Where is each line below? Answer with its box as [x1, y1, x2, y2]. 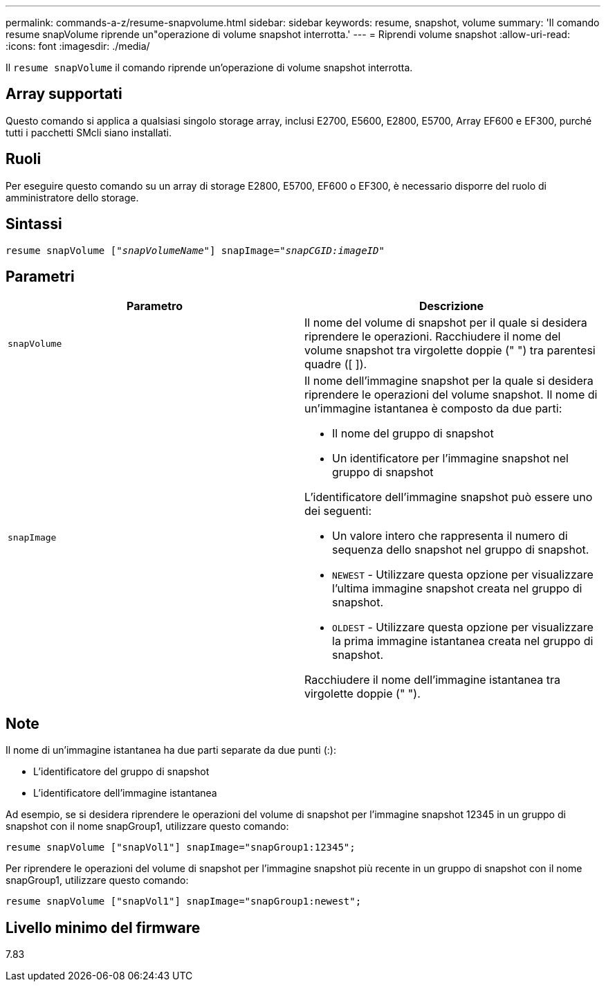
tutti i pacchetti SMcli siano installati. [6, 126, 172, 138]
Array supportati [6, 85, 122, 103]
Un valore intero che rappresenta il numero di [332, 529, 568, 543]
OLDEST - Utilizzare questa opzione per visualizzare [332, 620, 594, 635]
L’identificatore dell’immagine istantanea [33, 787, 217, 799]
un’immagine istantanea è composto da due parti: [304, 401, 562, 416]
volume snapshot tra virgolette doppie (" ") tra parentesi [304, 343, 596, 358]
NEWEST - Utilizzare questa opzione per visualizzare [332, 568, 594, 582]
